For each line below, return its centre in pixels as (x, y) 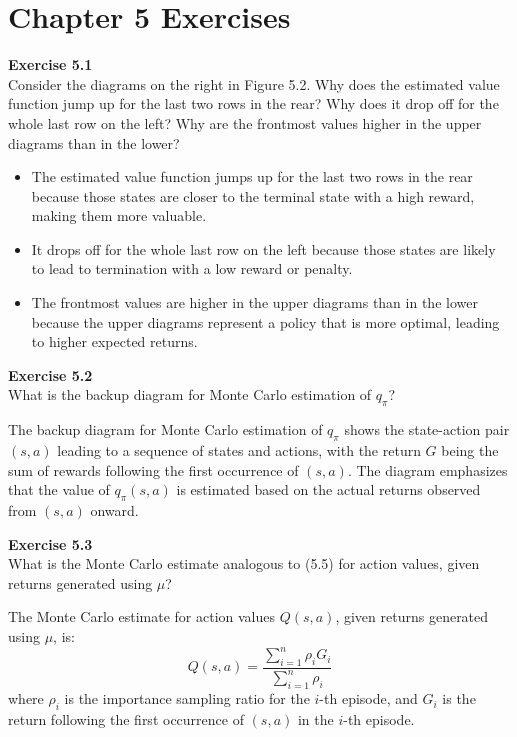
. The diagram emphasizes (427, 469)
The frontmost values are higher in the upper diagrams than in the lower (254, 302)
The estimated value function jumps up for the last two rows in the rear (252, 176)
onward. (114, 510)
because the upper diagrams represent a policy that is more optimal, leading (265, 321)
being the (470, 450)
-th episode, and (368, 698)
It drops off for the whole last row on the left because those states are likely (263, 248)
